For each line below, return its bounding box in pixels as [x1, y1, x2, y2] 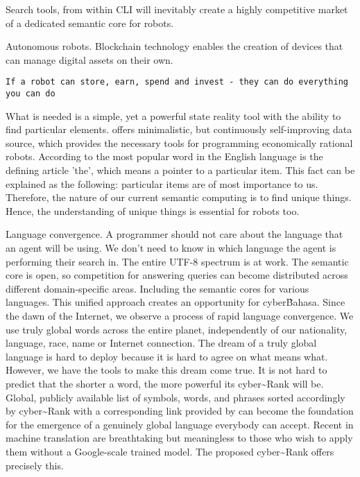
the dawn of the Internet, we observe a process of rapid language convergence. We [6, 309, 354, 322]
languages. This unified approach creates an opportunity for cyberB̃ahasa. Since [6, 295, 345, 309]
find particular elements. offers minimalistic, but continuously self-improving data [6, 122, 352, 137]
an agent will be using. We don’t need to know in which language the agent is [6, 241, 336, 255]
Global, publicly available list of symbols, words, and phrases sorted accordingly [6, 390, 345, 404]
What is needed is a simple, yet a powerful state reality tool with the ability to [6, 108, 341, 123]
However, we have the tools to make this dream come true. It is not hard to [6, 363, 327, 377]
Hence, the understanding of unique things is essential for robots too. [6, 203, 300, 218]
